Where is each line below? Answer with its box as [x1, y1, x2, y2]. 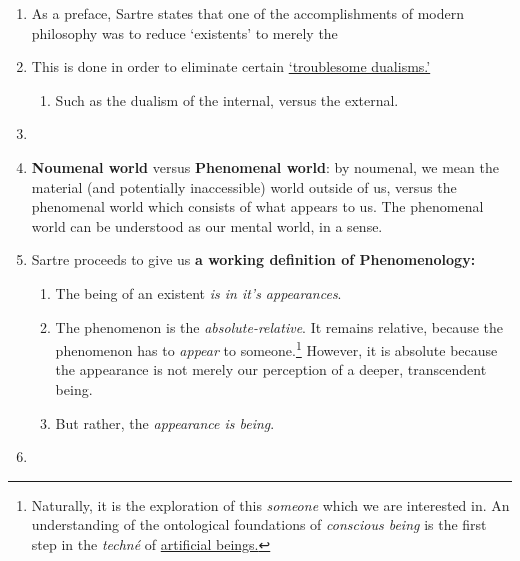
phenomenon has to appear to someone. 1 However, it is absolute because [55, 337, 498, 360]
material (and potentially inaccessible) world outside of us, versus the [31, 176, 457, 197]
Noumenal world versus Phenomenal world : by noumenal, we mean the [31, 156, 499, 177]
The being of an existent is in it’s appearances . [55, 282, 342, 303]
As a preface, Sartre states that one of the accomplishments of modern [31, 3, 464, 23]
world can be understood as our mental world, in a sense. [31, 215, 383, 236]
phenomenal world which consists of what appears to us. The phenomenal [31, 196, 484, 217]
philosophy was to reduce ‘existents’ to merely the [31, 22, 338, 43]
